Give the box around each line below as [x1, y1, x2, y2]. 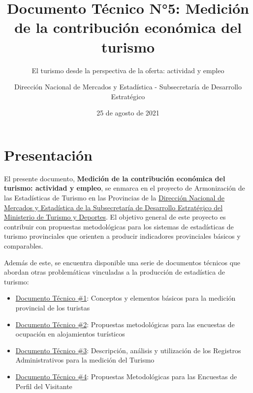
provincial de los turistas [15, 302, 90, 312]
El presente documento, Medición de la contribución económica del [4, 173, 225, 183]
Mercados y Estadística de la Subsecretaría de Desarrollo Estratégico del [4, 202, 223, 212]
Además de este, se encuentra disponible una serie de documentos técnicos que [4, 257, 241, 267]
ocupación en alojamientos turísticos [15, 329, 125, 339]
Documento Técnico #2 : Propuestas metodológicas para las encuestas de [15, 319, 235, 329]
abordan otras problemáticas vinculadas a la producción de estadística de [4, 267, 225, 277]
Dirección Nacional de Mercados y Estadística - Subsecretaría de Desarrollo [14, 82, 242, 92]
